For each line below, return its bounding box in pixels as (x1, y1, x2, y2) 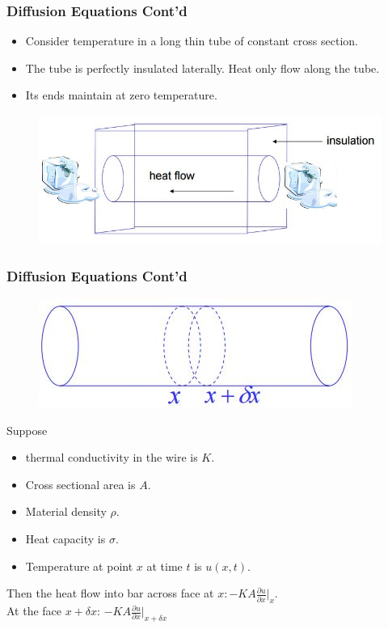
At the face (6, 602, 62, 619)
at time (146, 557, 183, 574)
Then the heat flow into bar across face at (6, 585, 214, 602)
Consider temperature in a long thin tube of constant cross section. (25, 32, 359, 49)
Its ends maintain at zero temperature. (25, 87, 217, 103)
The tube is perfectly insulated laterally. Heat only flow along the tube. (25, 59, 380, 76)
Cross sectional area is (25, 475, 136, 492)
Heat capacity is (25, 530, 106, 547)
